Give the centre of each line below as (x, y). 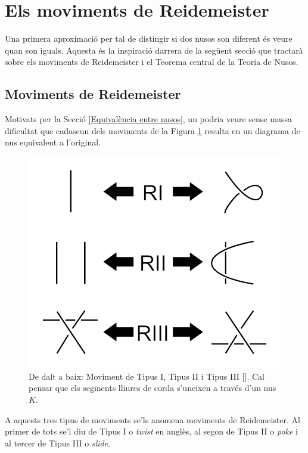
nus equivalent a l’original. (53, 142)
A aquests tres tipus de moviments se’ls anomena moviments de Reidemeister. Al (153, 419)
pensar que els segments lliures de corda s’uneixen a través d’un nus (153, 388)
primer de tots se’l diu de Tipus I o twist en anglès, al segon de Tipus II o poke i (151, 431)
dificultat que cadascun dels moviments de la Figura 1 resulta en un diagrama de (153, 130)
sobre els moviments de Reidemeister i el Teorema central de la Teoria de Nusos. (152, 62)
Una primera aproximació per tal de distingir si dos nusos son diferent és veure (149, 38)
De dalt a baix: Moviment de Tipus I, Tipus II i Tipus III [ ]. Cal (147, 376)
